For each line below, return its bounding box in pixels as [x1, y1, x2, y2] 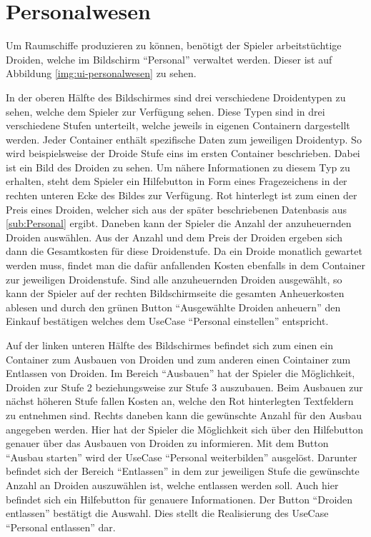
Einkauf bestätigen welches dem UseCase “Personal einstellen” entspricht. [6, 313, 329, 328]
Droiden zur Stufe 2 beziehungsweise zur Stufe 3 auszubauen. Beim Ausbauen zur [6, 379, 363, 394]
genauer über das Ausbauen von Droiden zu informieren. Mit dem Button [6, 436, 329, 451]
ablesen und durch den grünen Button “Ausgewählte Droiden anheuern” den [6, 299, 341, 314]
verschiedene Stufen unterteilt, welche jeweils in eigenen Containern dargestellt [6, 118, 350, 133]
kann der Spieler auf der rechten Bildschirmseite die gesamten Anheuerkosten [6, 286, 345, 301]
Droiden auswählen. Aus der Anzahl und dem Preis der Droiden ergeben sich [6, 229, 342, 244]
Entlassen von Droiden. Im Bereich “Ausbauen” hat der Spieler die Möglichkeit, [6, 366, 355, 381]
